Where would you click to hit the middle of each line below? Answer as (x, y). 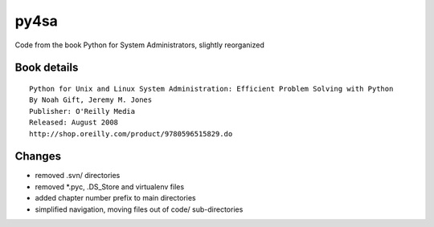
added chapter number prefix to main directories (115, 198)
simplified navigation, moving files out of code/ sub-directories (139, 209)
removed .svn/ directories (78, 176)
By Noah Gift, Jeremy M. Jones (91, 100)
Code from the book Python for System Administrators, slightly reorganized (139, 45)
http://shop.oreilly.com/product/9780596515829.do (131, 134)
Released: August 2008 (74, 123)
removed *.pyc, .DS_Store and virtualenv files (110, 186)
